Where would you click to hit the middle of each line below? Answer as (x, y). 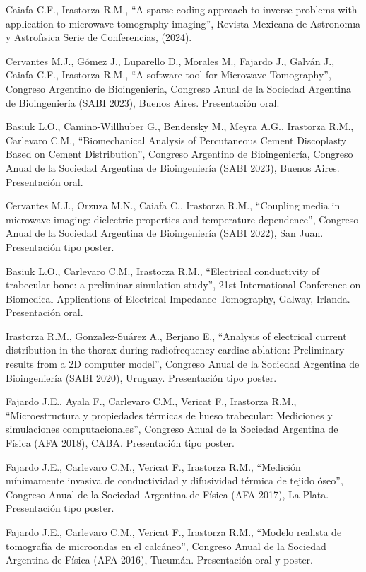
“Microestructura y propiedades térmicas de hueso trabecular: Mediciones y (169, 415)
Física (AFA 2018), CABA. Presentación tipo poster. (120, 443)
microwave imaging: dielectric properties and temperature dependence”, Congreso (182, 219)
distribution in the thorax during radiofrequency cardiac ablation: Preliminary (175, 350)
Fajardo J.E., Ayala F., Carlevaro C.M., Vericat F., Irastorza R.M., (151, 401)
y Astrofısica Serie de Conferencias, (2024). (99, 37)
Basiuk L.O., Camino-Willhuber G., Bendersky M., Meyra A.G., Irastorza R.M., (180, 126)
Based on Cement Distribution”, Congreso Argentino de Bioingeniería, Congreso (179, 154)
